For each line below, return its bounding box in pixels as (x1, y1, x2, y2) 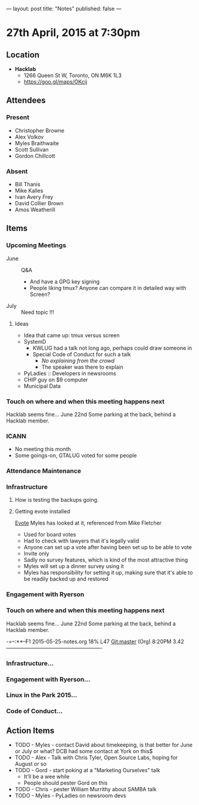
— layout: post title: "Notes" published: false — (6, 5, 122, 12)
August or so (14, 760, 46, 767)
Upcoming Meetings (6, 241, 67, 249)
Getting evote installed (14, 508, 70, 515)
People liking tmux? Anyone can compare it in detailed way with (29, 284, 186, 291)
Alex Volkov (14, 133, 44, 140)
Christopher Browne (14, 127, 64, 134)
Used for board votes (23, 531, 76, 538)
